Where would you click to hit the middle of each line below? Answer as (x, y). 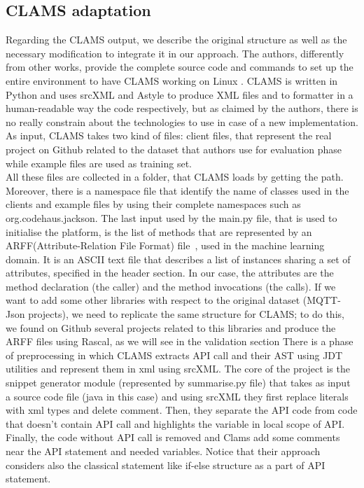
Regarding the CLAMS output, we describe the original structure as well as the (176, 40)
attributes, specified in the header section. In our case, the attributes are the (170, 273)
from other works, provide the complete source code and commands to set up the (180, 67)
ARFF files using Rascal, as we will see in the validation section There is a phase (180, 341)
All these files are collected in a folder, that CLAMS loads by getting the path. (175, 177)
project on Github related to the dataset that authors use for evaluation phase (174, 149)
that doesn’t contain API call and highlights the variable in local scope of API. (175, 423)
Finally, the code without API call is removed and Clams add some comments (173, 437)
